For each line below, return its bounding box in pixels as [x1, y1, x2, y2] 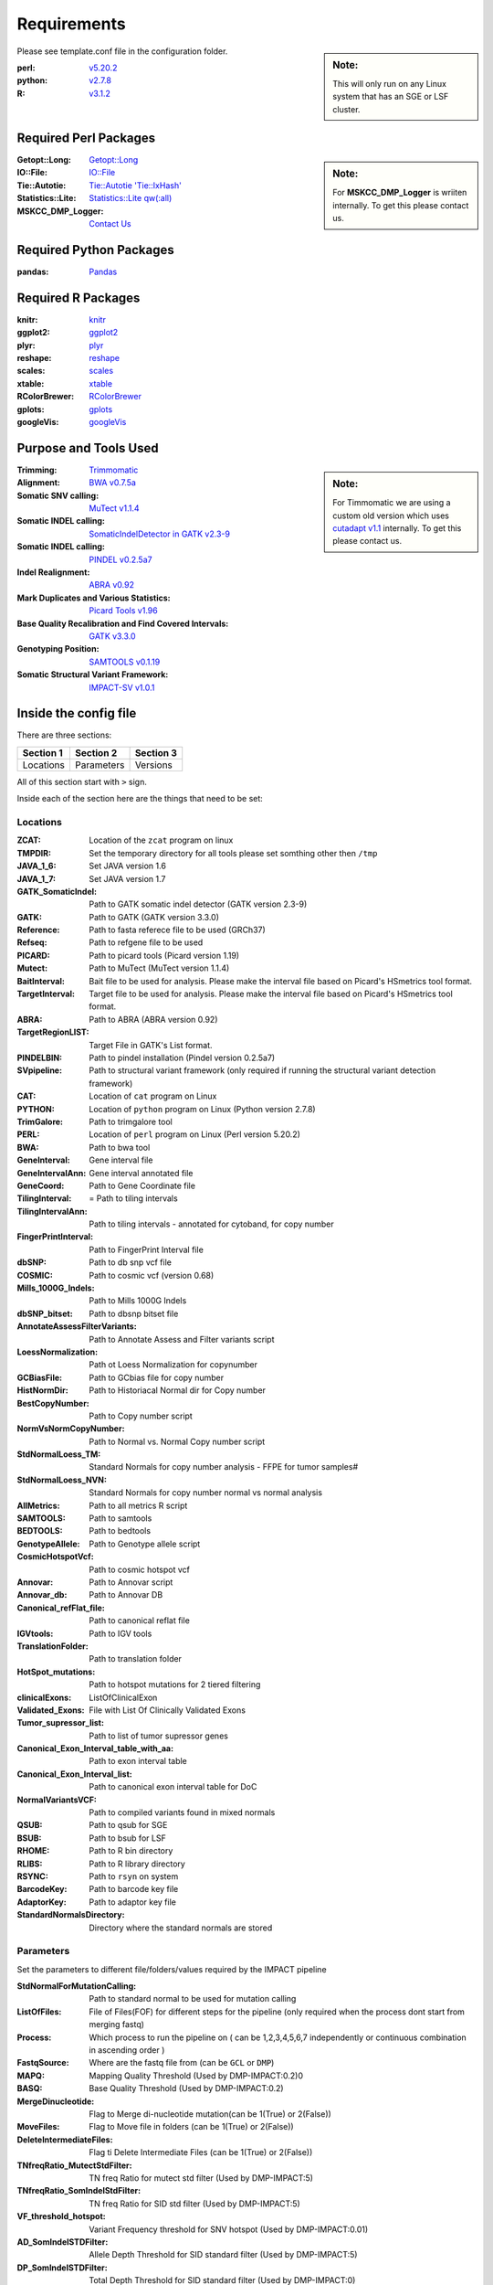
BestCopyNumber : [16, 1398, 90, 1408]
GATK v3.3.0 [89, 631, 136, 642]
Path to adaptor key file [89, 1897, 177, 1908]
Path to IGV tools [89, 1628, 152, 1639]
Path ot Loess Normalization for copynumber [89, 1359, 257, 1370]
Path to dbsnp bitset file [89, 1308, 179, 1319]
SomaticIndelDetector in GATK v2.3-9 [89, 528, 230, 539]
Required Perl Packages [16, 130, 156, 145]
